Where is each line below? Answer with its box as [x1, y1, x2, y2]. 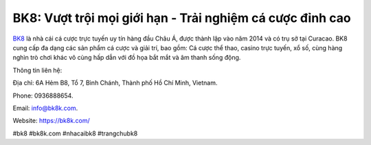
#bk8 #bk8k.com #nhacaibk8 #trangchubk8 [12, 129, 138, 137]
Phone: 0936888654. [12, 91, 74, 100]
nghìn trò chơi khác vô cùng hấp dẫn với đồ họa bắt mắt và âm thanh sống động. [12, 54, 241, 62]
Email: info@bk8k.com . [12, 104, 78, 112]
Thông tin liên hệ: [12, 66, 63, 74]
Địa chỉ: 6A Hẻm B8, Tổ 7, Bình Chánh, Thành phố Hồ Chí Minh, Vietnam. [12, 79, 218, 87]
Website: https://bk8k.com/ [12, 117, 91, 125]
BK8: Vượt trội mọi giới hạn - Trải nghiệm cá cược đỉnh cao [12, 10, 351, 25]
